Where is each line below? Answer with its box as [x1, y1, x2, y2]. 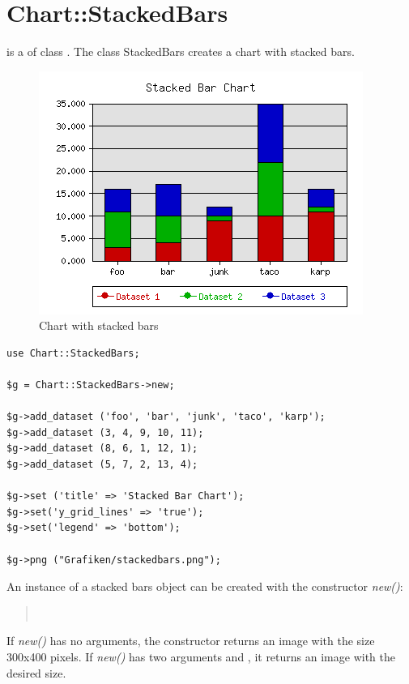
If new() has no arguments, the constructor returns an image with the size [6, 632, 375, 649]
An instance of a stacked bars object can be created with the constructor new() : [6, 578, 403, 595]
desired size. [6, 664, 66, 681]
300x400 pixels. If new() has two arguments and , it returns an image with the [6, 648, 395, 665]
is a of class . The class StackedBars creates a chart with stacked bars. [6, 43, 355, 60]
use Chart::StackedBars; [6, 347, 140, 359]
